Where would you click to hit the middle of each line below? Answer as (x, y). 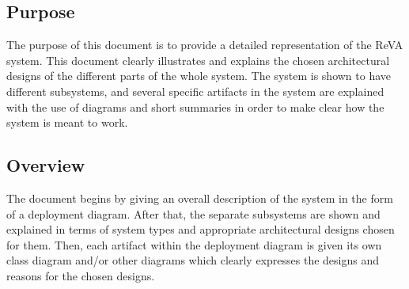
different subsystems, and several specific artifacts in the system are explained (195, 91)
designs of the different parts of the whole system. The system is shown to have (199, 76)
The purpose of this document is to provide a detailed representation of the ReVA (205, 45)
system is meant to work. (67, 122)
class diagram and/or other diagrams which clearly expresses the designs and (193, 260)
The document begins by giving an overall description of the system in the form (200, 198)
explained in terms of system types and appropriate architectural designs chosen (201, 229)
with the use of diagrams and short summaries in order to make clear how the (195, 106)
